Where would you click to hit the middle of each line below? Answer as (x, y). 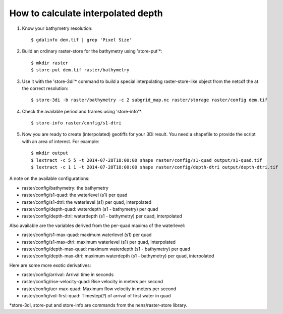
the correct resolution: (45, 88)
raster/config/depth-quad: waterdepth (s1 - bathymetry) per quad (90, 209)
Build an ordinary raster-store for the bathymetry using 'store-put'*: (92, 51)
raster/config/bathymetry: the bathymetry (65, 188)
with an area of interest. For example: (61, 141)
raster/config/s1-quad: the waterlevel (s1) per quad (75, 195)
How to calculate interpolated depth (86, 13)
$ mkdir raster (50, 63)
